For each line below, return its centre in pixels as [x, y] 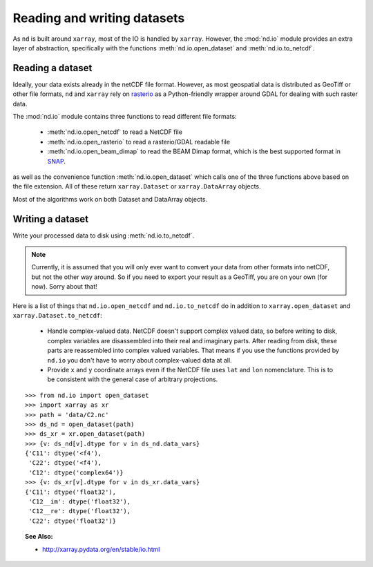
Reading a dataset [52, 68]
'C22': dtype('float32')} [73, 521]
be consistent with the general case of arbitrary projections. [133, 379]
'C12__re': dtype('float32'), [80, 511]
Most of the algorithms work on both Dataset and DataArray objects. [110, 199]
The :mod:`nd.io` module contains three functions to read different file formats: [125, 117]
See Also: [39, 537]
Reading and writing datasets [99, 18]
